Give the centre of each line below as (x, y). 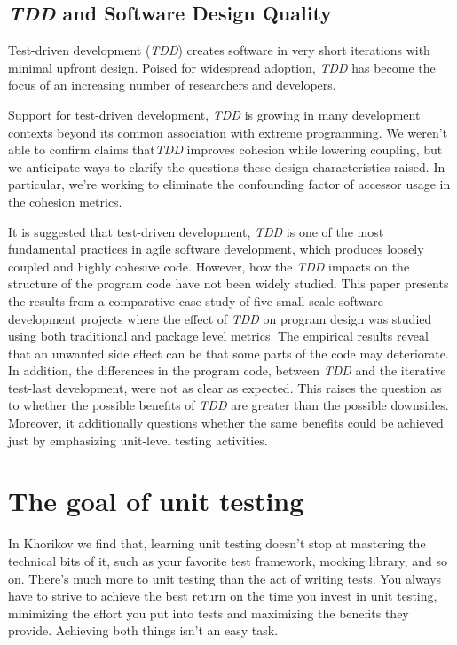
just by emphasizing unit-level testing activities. (138, 440)
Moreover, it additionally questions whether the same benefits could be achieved (226, 423)
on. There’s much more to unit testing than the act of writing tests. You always (225, 578)
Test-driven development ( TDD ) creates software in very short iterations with (219, 50)
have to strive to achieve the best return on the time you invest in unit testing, (223, 596)
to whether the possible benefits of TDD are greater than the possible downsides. (228, 405)
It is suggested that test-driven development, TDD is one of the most (196, 231)
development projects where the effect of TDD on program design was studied (220, 318)
